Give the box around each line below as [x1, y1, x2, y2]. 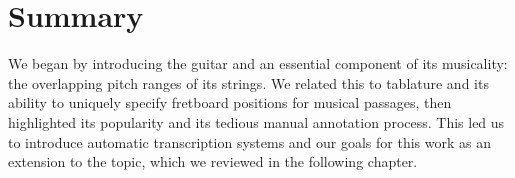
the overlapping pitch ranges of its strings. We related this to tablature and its [8, 72, 489, 93]
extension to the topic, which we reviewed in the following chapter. [8, 151, 418, 172]
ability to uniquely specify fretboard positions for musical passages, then [8, 92, 452, 113]
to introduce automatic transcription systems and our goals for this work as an [8, 131, 491, 152]
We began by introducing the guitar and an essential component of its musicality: [8, 53, 508, 74]
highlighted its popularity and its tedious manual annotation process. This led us [8, 111, 505, 132]
